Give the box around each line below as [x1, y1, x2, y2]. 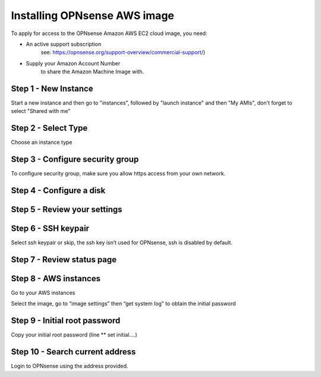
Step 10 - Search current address [11, 347, 136, 357]
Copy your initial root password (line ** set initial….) [11, 331, 138, 338]
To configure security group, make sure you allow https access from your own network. [11, 170, 226, 177]
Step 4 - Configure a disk [11, 186, 106, 196]
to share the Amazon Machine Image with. [40, 68, 144, 76]
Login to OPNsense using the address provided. [11, 363, 128, 370]
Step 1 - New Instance [11, 83, 93, 93]
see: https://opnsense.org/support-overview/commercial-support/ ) [40, 49, 206, 56]
